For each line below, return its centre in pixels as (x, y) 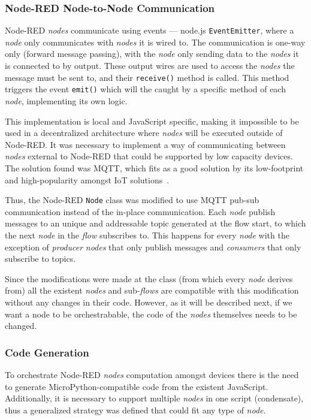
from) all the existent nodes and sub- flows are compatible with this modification (152, 290)
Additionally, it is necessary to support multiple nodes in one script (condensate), (154, 398)
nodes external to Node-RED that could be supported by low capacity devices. (149, 156)
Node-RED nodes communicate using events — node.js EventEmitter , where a (150, 30)
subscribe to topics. (40, 259)
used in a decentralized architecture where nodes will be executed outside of (144, 133)
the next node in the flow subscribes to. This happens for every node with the (147, 235)
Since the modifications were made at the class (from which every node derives (149, 278)
